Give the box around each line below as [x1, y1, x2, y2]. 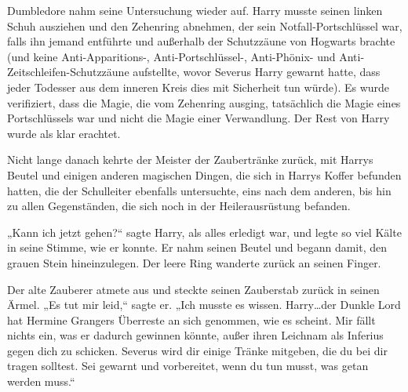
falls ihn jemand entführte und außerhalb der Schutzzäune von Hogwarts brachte [7, 33, 395, 49]
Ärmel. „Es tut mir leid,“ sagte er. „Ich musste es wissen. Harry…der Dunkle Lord [7, 296, 401, 313]
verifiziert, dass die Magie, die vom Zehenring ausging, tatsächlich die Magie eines [7, 94, 401, 111]
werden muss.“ [7, 373, 75, 390]
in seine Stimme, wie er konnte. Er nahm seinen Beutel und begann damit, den [7, 239, 388, 256]
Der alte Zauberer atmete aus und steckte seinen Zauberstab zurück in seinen [7, 281, 380, 297]
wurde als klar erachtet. [7, 125, 121, 141]
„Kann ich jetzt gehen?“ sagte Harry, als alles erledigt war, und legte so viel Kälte [7, 223, 402, 240]
